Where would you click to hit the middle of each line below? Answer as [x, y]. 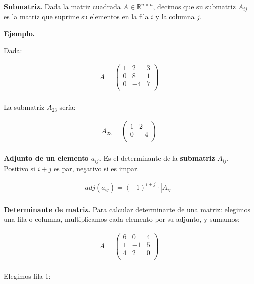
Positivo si [20, 168]
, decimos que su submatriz [194, 6]
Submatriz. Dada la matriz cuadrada [62, 6]
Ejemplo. [20, 34]
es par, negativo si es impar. [96, 168]
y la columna [175, 17]
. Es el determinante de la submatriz [157, 158]
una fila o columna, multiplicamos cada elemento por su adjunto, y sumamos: [122, 219]
